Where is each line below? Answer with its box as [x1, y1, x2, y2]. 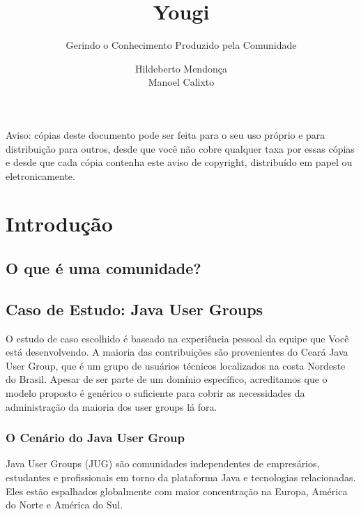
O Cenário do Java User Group [6, 429, 185, 446]
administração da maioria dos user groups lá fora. [6, 399, 217, 414]
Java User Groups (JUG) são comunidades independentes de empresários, [6, 456, 320, 471]
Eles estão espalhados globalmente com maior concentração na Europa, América [6, 483, 348, 498]
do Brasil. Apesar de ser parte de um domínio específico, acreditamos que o [6, 372, 328, 386]
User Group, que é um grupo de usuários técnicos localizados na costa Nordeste [6, 358, 346, 372]
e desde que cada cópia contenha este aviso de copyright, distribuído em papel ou [6, 155, 353, 169]
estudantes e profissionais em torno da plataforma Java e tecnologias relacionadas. [6, 470, 356, 485]
